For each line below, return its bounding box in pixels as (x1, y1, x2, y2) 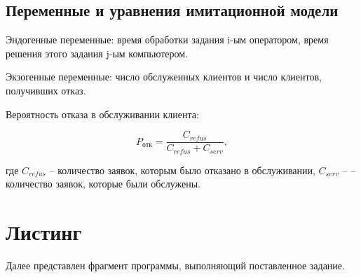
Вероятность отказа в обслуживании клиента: (6, 106, 199, 121)
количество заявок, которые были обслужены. (6, 176, 200, 191)
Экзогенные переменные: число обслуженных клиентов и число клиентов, (6, 69, 322, 84)
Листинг (6, 218, 82, 246)
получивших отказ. (6, 83, 86, 97)
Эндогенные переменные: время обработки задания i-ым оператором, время (6, 32, 329, 47)
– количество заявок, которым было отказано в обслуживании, (49, 162, 315, 177)
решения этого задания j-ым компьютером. (6, 45, 188, 60)
